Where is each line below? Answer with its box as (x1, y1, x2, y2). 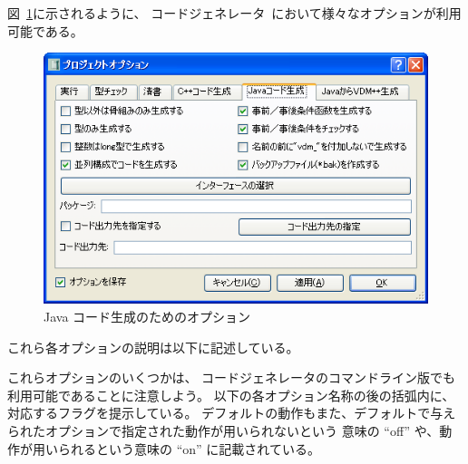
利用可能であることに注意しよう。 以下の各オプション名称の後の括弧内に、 (7, 385, 455, 404)
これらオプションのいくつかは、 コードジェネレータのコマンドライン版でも (7, 368, 456, 387)
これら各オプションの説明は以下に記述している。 (7, 337, 299, 356)
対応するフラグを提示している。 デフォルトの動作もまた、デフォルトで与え (7, 403, 456, 422)
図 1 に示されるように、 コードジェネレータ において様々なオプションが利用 (7, 4, 462, 22)
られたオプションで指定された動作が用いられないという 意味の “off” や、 (7, 420, 440, 440)
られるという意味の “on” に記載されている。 (57, 439, 320, 458)
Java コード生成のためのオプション (44, 306, 251, 325)
